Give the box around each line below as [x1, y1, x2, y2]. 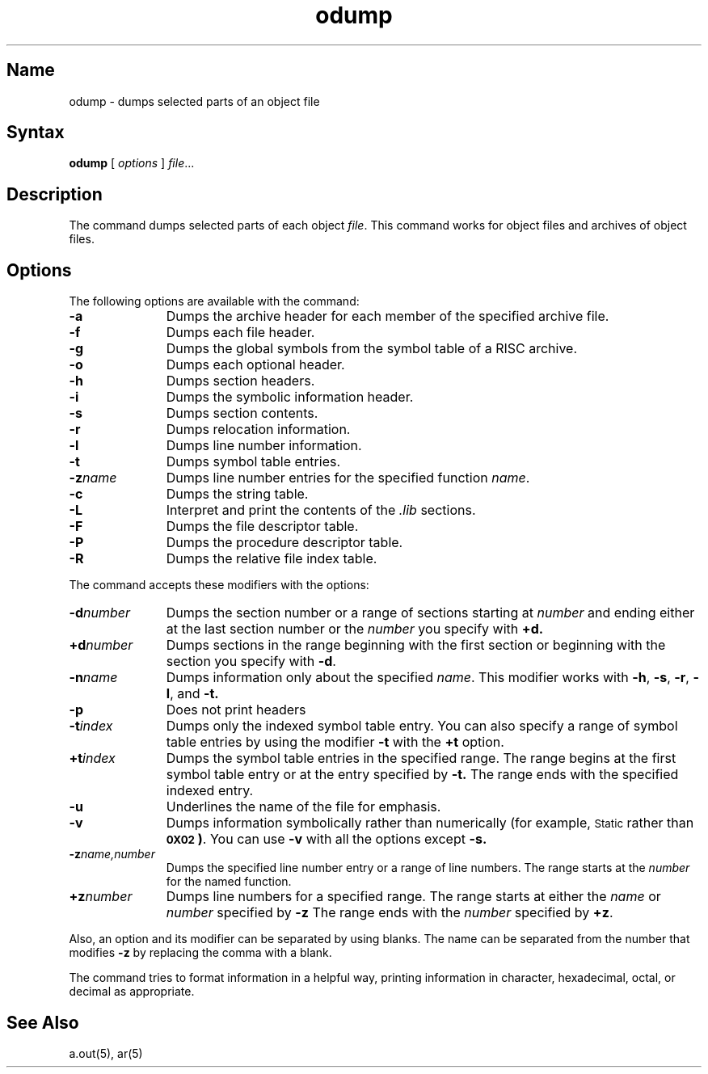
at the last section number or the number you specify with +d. [166, 621, 544, 638]
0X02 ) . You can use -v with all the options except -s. [166, 831, 487, 848]
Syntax [6, 122, 65, 143]
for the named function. [166, 874, 292, 889]
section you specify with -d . [166, 653, 336, 670]
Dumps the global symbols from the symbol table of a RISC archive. [166, 340, 578, 357]
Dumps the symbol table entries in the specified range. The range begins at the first [166, 750, 676, 767]
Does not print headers [166, 701, 306, 718]
